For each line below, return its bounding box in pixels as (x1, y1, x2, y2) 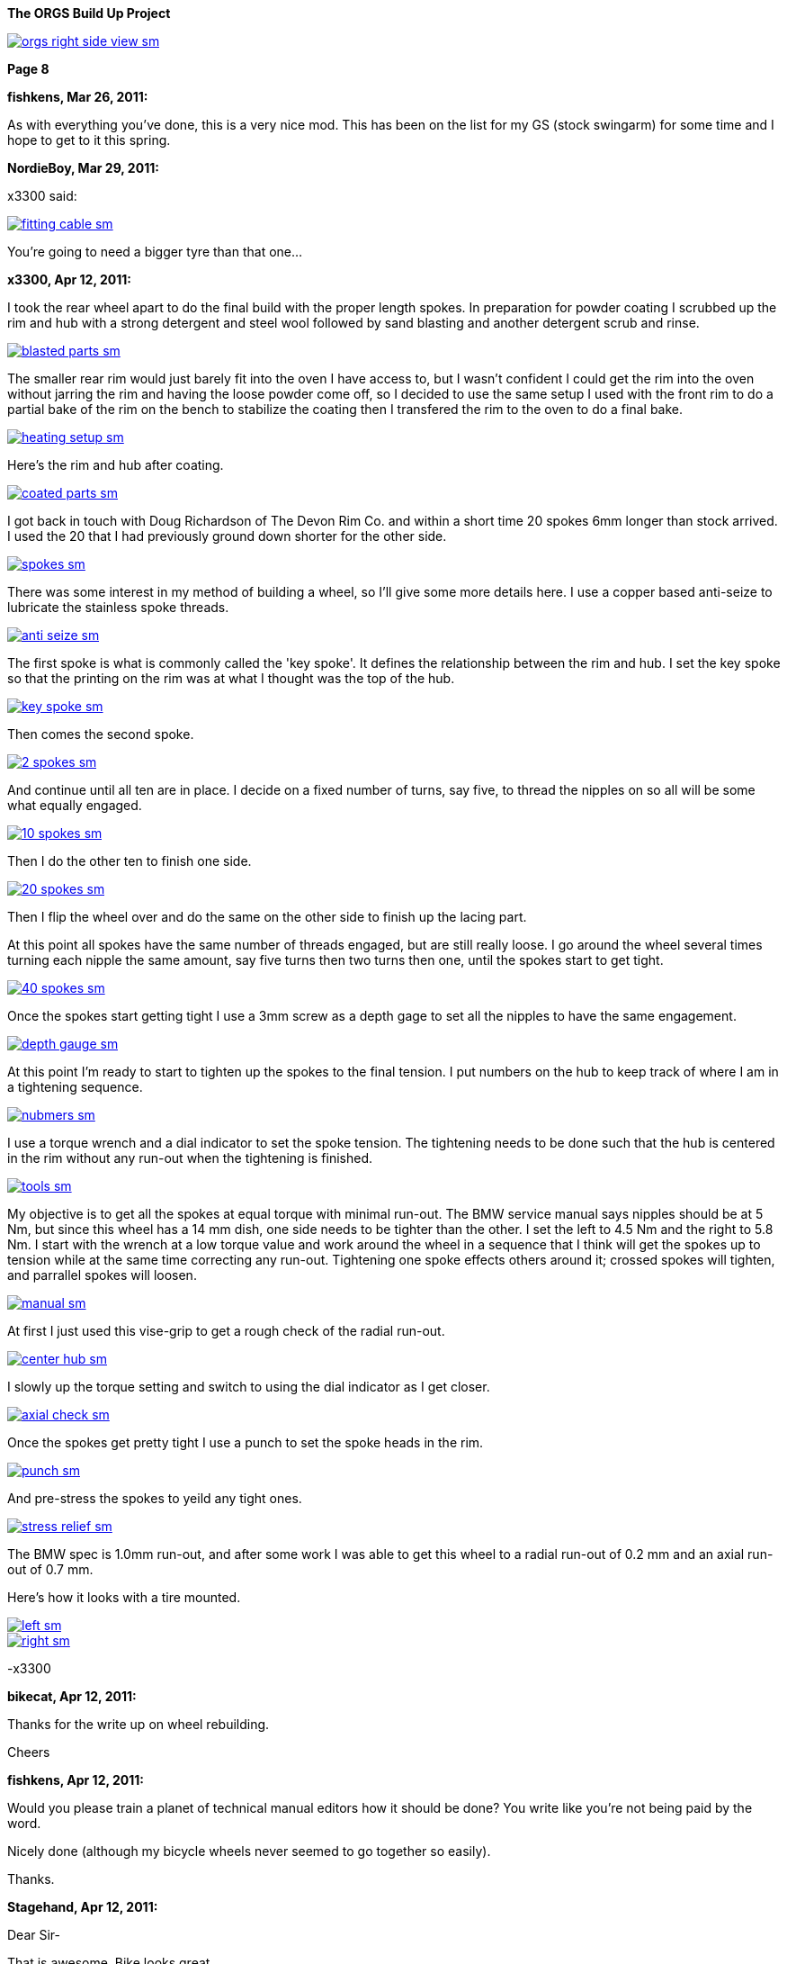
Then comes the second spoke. (7, 726, 194, 742)
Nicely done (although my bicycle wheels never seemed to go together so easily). (7, 1843, 491, 1859)
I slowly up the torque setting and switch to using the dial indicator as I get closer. (7, 1379, 490, 1394)
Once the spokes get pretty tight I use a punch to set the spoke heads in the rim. (7, 1435, 484, 1450)
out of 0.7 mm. (7, 1562, 94, 1577)
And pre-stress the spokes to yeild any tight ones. (7, 1491, 302, 1506)
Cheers (7, 1744, 50, 1760)
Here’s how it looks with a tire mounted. (7, 1590, 241, 1605)
